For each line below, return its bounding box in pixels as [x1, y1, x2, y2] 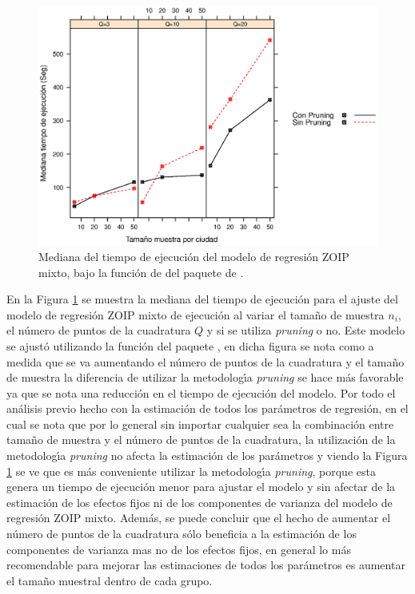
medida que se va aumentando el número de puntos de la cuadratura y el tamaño [6, 353, 405, 370]
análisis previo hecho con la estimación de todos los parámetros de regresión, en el [6, 400, 409, 417]
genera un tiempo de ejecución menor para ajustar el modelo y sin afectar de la [6, 478, 396, 495]
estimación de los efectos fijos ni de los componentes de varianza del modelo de [6, 493, 393, 510]
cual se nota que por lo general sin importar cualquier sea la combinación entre [6, 415, 394, 432]
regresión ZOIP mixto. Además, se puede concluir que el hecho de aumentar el [6, 509, 391, 526]
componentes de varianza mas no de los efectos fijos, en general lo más [6, 541, 351, 557]
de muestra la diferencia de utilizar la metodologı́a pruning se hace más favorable [6, 369, 404, 386]
